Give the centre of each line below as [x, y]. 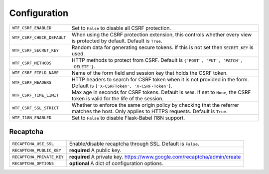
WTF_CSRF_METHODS [32, 63]
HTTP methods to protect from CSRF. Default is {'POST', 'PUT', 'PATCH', [157, 60]
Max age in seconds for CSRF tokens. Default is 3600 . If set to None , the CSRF [161, 92]
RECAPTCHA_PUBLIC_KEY [37, 150]
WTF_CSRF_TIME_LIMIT [36, 95]
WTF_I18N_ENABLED [32, 118]
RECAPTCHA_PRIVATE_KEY [38, 157]
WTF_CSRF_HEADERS [32, 83]
